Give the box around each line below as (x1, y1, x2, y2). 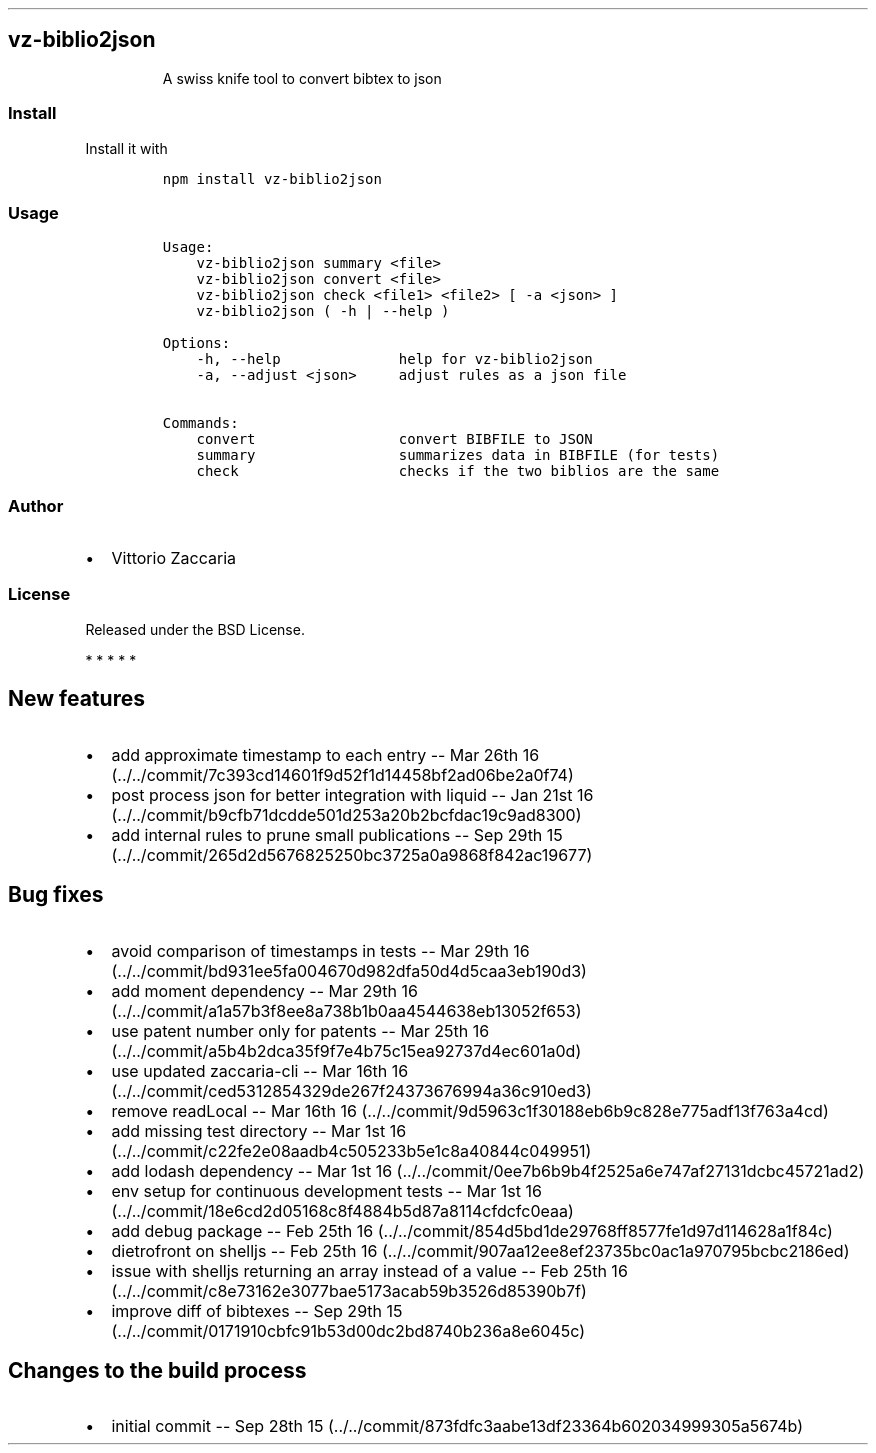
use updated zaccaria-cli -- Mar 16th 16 (111, 1060, 409, 1081)
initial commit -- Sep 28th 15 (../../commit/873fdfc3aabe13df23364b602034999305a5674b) (111, 1416, 803, 1437)
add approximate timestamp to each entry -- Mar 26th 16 (111, 744, 540, 765)
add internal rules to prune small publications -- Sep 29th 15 (111, 824, 563, 845)
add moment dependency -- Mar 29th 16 (111, 980, 418, 1001)
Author (8, 495, 64, 516)
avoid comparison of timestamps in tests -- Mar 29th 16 (111, 940, 530, 961)
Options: (162, 335, 231, 352)
